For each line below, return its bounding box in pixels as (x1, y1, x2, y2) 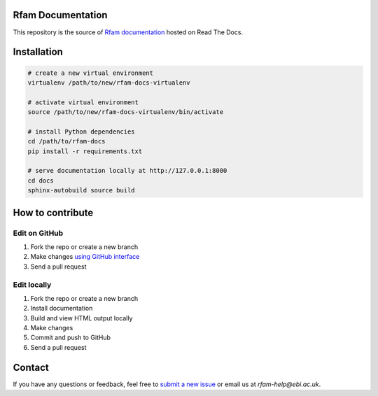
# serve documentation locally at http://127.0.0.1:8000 (27, 167, 227, 175)
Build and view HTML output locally (30, 313, 133, 322)
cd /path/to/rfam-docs (27, 137, 106, 146)
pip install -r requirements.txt (27, 147, 143, 155)
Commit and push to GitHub (30, 333, 111, 342)
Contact (13, 361, 49, 374)
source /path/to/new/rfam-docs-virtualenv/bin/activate (27, 108, 224, 116)
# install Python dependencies (27, 127, 136, 136)
